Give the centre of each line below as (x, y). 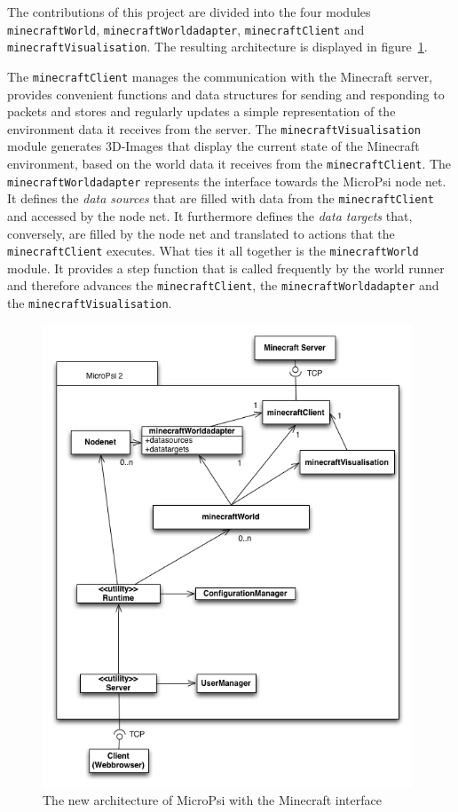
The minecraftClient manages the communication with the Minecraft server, (220, 76)
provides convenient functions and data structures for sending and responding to (226, 94)
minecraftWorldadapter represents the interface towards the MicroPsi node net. (227, 181)
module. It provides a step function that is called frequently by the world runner (226, 268)
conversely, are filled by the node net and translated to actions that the (201, 233)
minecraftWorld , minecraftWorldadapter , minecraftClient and (186, 29)
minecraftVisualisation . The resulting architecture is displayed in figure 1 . (217, 47)
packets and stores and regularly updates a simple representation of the (201, 111)
